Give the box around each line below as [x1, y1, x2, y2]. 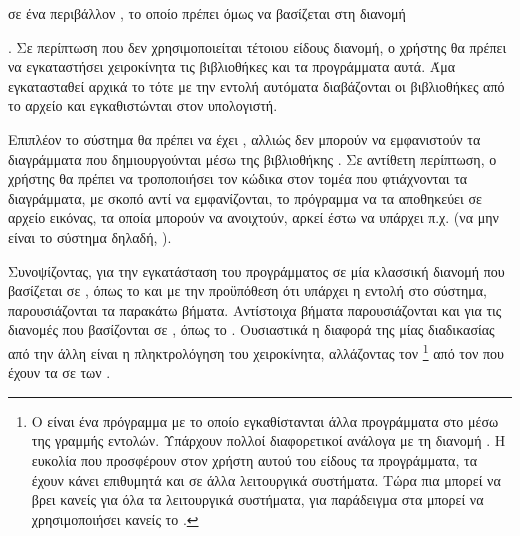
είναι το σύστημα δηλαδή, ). [8, 226, 172, 247]
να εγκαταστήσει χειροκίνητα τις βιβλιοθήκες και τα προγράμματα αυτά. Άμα [8, 56, 456, 77]
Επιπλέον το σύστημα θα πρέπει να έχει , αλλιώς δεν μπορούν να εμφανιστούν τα [8, 128, 481, 149]
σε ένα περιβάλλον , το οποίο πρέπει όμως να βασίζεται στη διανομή [8, 3, 406, 23]
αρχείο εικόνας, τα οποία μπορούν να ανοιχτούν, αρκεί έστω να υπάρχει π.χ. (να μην [8, 207, 499, 228]
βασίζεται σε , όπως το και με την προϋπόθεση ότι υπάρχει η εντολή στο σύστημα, [8, 280, 488, 301]
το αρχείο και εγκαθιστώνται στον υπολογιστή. [8, 95, 278, 116]
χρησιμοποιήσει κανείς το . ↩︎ [31, 508, 199, 529]
